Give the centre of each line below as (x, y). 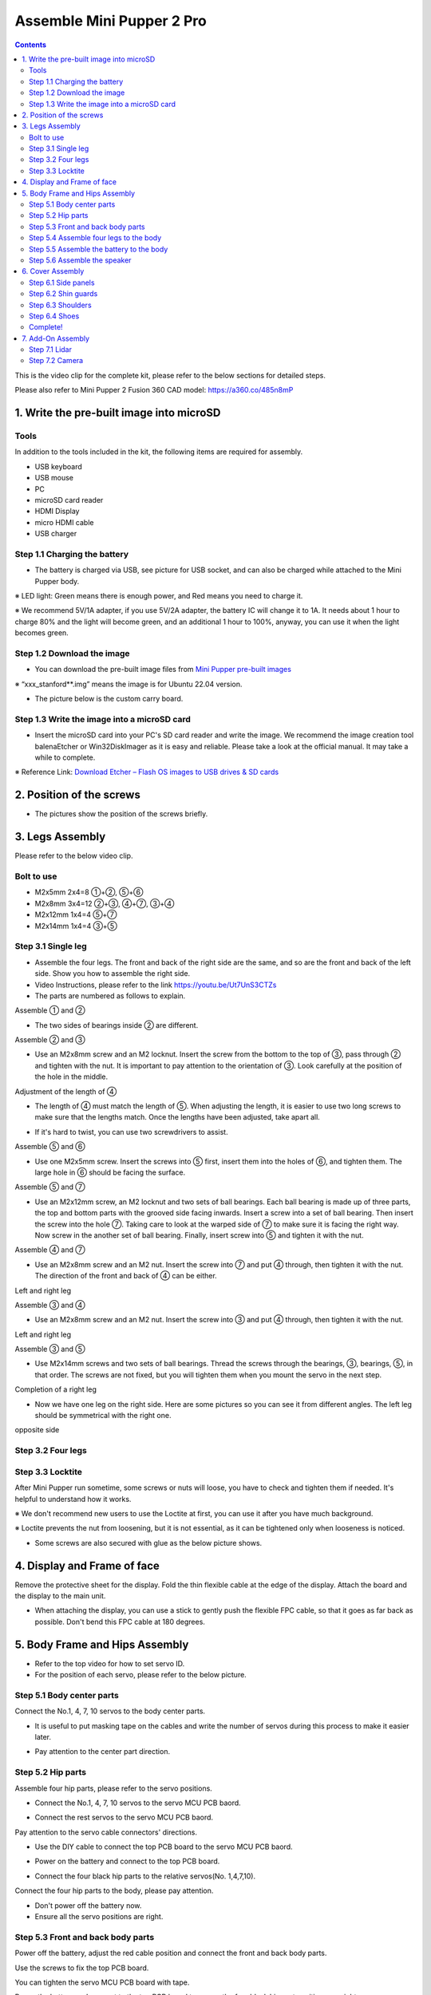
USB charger (56, 534)
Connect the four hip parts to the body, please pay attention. (114, 1890)
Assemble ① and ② (50, 1010)
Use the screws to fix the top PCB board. (82, 1968)
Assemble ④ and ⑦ (50, 1250)
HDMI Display (57, 512)
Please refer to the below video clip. (74, 856)
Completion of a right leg (56, 1389)
